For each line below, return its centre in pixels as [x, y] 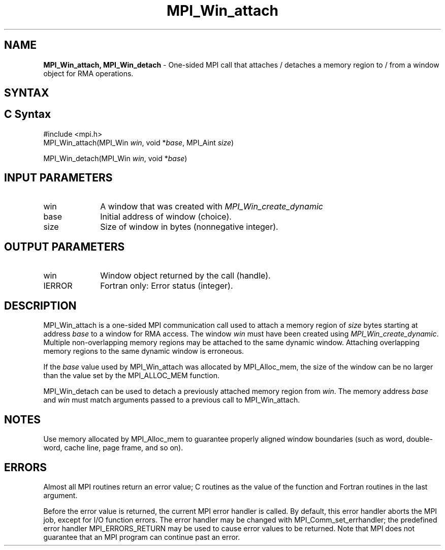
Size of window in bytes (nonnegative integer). [189, 226]
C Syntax [28, 114]
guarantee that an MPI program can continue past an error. [142, 537]
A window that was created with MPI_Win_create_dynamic [212, 206]
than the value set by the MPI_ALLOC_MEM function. [131, 376]
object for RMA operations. [88, 73]
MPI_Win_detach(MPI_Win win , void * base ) [115, 158]
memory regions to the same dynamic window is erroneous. [144, 351]
